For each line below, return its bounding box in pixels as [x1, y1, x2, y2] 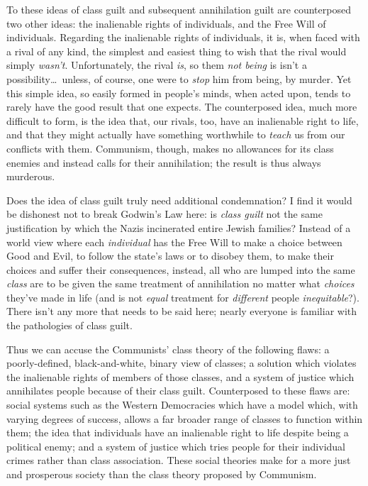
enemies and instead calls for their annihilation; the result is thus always [6, 155, 321, 170]
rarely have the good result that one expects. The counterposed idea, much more [6, 99, 357, 114]
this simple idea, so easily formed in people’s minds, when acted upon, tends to [6, 85, 351, 100]
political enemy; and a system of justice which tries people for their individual [6, 438, 346, 453]
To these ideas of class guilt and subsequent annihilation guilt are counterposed [6, 2, 351, 16]
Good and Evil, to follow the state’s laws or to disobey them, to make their [6, 248, 334, 263]
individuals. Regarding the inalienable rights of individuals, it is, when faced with [6, 30, 360, 45]
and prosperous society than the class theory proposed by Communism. [6, 467, 317, 481]
